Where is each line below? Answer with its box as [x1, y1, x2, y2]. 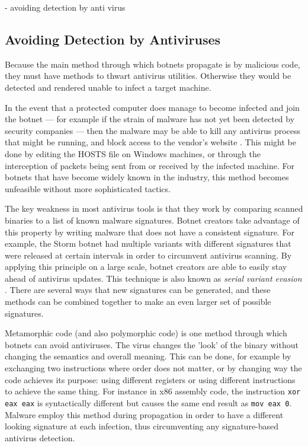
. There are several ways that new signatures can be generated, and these [5, 283, 271, 296]
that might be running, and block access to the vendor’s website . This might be [5, 136, 297, 148]
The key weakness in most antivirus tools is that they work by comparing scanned [5, 202, 303, 215]
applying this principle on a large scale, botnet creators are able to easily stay [5, 260, 287, 273]
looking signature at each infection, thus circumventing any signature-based [5, 420, 279, 432]
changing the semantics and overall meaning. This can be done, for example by [5, 350, 291, 362]
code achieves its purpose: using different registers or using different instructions [5, 373, 296, 386]
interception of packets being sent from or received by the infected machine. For [5, 159, 294, 171]
